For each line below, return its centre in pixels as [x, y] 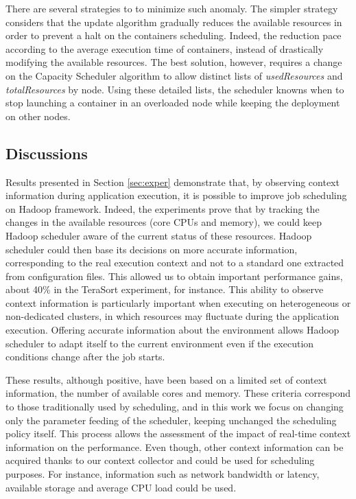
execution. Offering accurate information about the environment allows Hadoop [173, 330]
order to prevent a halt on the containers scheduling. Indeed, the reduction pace [174, 35]
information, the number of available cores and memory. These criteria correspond [178, 393]
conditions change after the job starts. [85, 357]
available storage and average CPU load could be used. [121, 487]
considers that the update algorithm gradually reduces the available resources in [174, 22]
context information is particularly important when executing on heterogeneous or [178, 302]
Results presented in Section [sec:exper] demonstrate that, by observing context [173, 182]
